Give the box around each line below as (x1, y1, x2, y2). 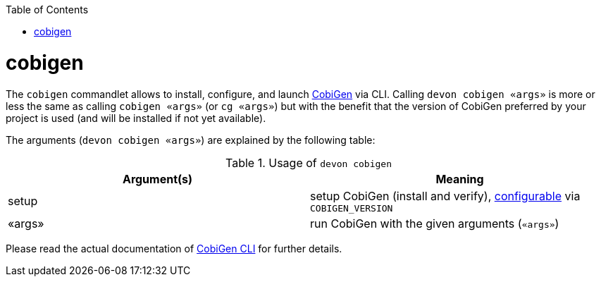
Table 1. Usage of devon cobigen (225, 155, 392, 170)
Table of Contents (6, 4, 89, 16)
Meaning (435, 171, 484, 186)
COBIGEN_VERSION (310, 202, 393, 214)
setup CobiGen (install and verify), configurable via (310, 188, 581, 203)
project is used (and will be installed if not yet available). (6, 111, 266, 124)
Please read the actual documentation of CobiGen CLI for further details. (6, 242, 342, 255)
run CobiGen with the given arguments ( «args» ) (310, 216, 559, 231)
